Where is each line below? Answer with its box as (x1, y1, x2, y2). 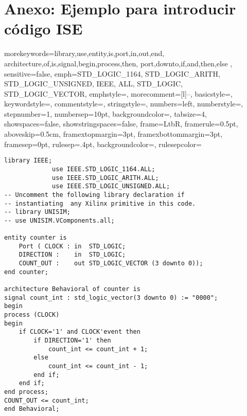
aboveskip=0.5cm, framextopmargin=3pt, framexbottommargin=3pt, (4, 129, 223, 139)
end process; (4, 388, 48, 395)
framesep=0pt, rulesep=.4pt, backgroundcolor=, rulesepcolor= (4, 138, 202, 149)
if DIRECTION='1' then (33, 337, 111, 345)
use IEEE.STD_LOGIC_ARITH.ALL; (52, 174, 159, 182)
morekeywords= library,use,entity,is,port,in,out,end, (4, 48, 165, 59)
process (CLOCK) (4, 311, 60, 319)
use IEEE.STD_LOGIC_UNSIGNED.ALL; (52, 183, 170, 190)
